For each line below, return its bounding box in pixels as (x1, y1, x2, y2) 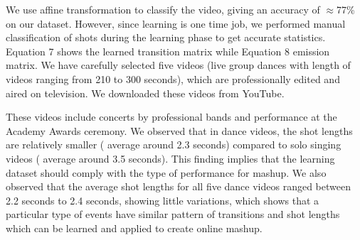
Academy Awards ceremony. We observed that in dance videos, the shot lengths (6, 123, 353, 138)
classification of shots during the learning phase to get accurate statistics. (6, 30, 326, 45)
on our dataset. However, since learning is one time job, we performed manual (6, 16, 346, 31)
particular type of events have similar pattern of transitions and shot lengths (6, 207, 340, 222)
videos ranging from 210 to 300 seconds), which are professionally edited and (6, 71, 340, 86)
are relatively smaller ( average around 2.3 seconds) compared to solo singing (6, 137, 342, 152)
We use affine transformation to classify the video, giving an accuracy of (6, 2, 320, 16)
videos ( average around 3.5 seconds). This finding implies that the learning (6, 151, 335, 165)
